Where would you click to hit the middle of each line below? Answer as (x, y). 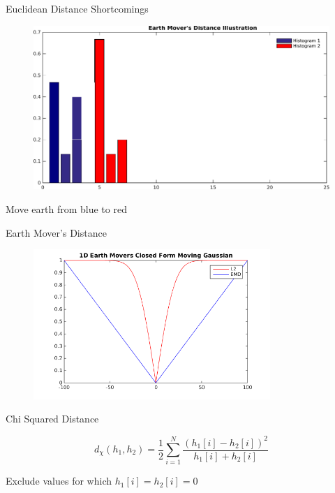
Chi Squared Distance (52, 419)
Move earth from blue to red (66, 208)
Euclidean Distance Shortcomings (77, 8)
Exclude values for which (59, 481)
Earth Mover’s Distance (56, 232)
